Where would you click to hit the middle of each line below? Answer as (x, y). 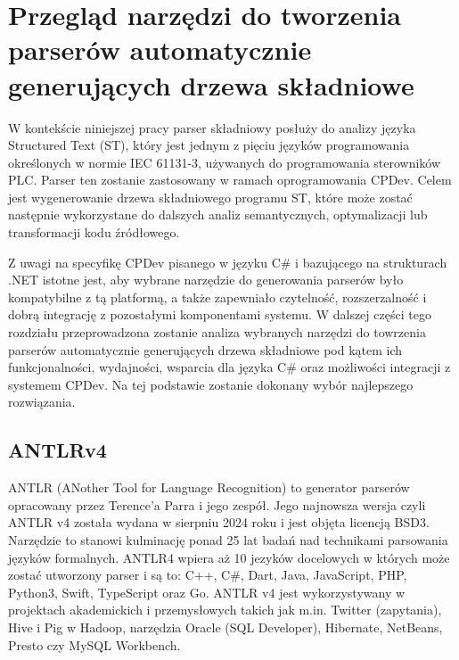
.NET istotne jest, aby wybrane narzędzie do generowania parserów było (206, 280)
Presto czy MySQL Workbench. (94, 644)
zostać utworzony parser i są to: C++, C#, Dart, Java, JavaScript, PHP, (208, 575)
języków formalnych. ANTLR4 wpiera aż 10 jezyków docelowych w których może (229, 557)
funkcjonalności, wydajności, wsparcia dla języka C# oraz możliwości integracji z (229, 367)
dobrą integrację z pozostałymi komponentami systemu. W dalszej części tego (220, 314)
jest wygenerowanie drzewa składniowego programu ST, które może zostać (210, 197)
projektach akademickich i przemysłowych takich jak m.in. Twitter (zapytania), (225, 610)
